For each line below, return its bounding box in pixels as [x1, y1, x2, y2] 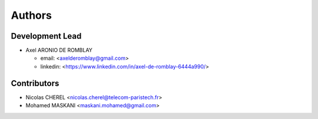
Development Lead [11, 31, 82, 41]
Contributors [11, 78, 59, 88]
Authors [11, 9, 52, 22]
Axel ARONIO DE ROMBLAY [25, 47, 92, 54]
